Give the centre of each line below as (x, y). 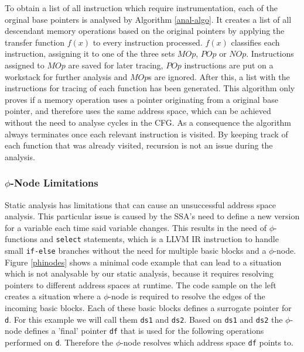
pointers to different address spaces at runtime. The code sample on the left (141, 284)
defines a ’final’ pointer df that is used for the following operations (144, 331)
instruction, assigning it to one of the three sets (90, 54)
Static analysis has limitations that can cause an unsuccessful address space (140, 204)
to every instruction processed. (148, 42)
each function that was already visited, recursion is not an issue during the (139, 145)
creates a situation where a (53, 296)
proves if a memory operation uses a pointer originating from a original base (141, 99)
